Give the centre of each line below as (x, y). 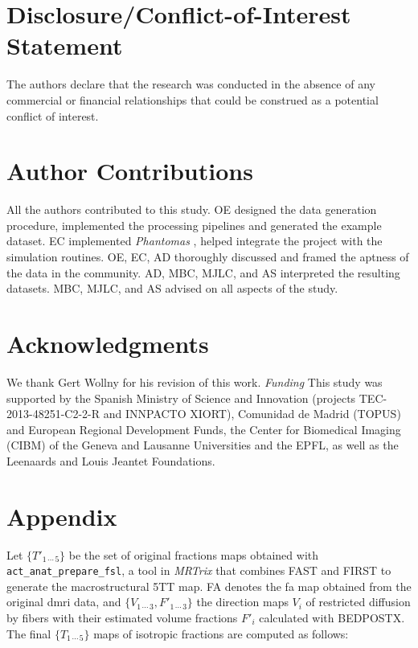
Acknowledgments (108, 343)
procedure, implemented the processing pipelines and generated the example (194, 225)
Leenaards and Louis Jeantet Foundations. (111, 460)
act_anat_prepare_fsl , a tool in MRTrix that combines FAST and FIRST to (199, 570)
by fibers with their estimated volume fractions (122, 618)
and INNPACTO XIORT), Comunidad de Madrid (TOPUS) (252, 414)
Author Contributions (130, 171)
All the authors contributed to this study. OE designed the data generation (192, 209)
